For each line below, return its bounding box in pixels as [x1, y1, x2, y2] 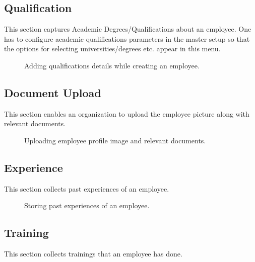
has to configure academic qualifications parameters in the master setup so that [4, 33, 250, 44]
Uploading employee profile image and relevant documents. [24, 135, 206, 145]
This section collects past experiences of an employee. [4, 183, 169, 194]
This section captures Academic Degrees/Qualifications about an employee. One [4, 24, 251, 34]
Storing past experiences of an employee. [24, 200, 150, 211]
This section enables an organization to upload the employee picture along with [4, 108, 249, 119]
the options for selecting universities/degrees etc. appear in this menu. [4, 43, 221, 54]
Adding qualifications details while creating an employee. [24, 60, 200, 70]
